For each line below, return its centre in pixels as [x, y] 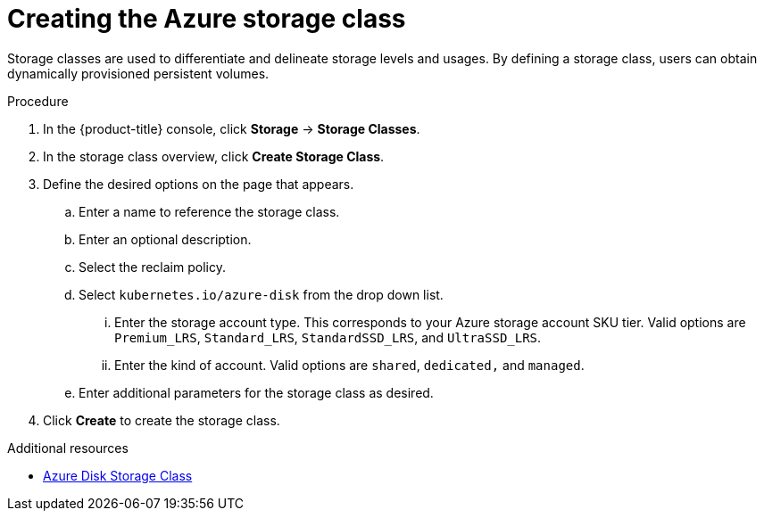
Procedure [38, 101]
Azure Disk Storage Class [118, 475]
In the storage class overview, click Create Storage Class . [214, 156]
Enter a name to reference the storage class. [209, 211]
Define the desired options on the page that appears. [199, 184]
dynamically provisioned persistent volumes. [138, 73]
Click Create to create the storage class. [162, 420]
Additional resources [68, 448]
